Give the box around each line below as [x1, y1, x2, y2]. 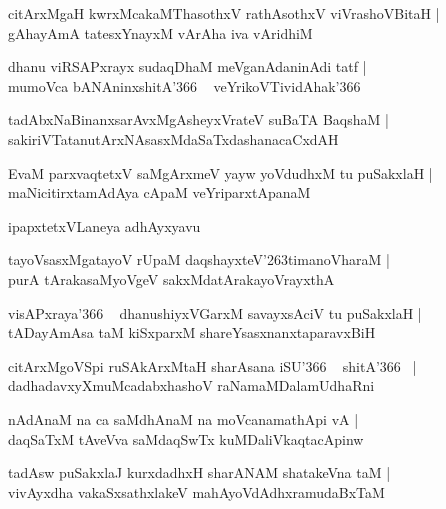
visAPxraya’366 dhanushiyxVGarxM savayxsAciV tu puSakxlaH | [8, 302, 422, 323]
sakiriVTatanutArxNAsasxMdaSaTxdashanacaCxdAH [8, 128, 339, 149]
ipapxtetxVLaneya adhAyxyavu [8, 215, 201, 236]
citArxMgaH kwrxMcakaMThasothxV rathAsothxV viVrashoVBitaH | [8, 3, 440, 23]
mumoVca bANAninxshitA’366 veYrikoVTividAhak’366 [8, 75, 361, 96]
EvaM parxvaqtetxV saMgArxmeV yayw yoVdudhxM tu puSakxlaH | [8, 162, 433, 183]
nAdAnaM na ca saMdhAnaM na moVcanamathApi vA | [8, 408, 359, 429]
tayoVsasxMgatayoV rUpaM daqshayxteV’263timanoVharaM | [8, 249, 390, 270]
